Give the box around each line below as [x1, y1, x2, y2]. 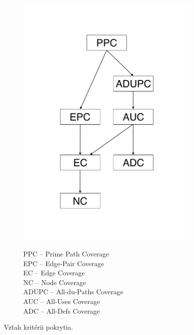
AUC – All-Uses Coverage [23, 296, 100, 306]
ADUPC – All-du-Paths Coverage [23, 287, 124, 297]
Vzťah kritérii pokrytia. [4, 322, 73, 332]
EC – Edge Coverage [23, 268, 85, 278]
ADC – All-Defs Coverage [23, 305, 100, 316]
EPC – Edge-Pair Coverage [23, 258, 104, 268]
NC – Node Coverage [23, 277, 86, 287]
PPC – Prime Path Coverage [23, 249, 109, 258]
